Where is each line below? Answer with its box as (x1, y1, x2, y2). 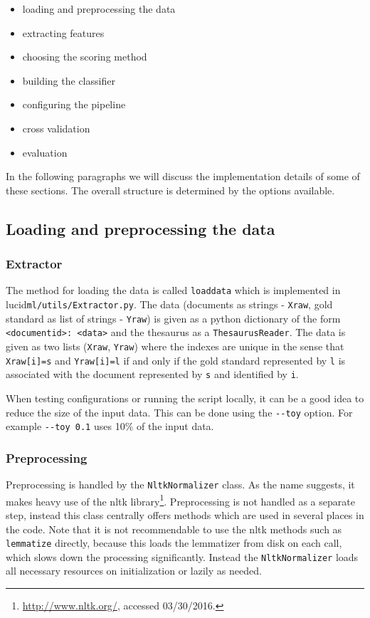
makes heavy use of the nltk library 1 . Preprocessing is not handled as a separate (6, 491, 355, 508)
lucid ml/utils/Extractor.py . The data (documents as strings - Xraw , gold (6, 297, 333, 311)
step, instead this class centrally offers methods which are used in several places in (6, 507, 364, 522)
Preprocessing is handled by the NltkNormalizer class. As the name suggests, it (6, 477, 355, 492)
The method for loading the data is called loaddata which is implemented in (6, 283, 341, 298)
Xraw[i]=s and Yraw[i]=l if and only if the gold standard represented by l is (6, 352, 346, 367)
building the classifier (22, 73, 115, 88)
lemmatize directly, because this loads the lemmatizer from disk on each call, (6, 535, 342, 550)
